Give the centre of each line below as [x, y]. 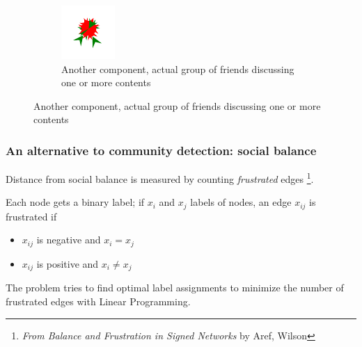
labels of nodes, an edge [241, 202]
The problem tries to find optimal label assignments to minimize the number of [175, 288]
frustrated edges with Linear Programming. [98, 301]
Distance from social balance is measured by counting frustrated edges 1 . [160, 178]
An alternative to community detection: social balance [161, 150]
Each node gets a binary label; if [75, 202]
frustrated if [31, 216]
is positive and [68, 263]
